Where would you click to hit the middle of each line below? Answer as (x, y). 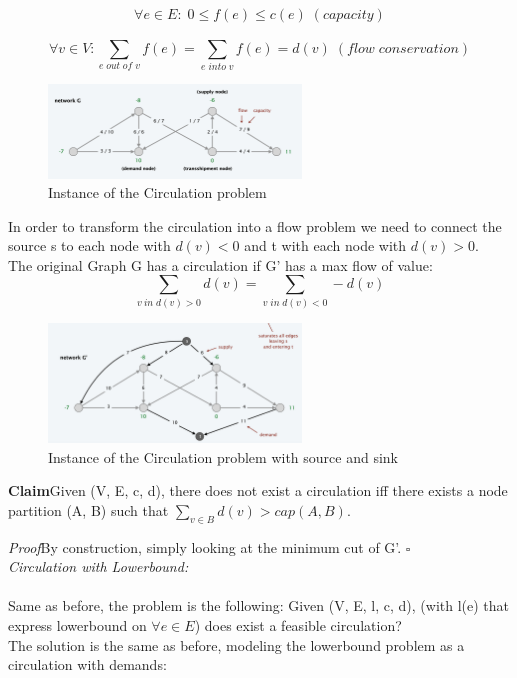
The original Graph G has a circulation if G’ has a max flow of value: (220, 264)
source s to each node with (89, 245)
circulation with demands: (87, 664)
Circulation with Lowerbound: (98, 566)
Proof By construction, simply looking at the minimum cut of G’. (205, 546)
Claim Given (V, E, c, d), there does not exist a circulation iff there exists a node (258, 490)
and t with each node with (325, 245)
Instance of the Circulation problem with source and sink (223, 456)
